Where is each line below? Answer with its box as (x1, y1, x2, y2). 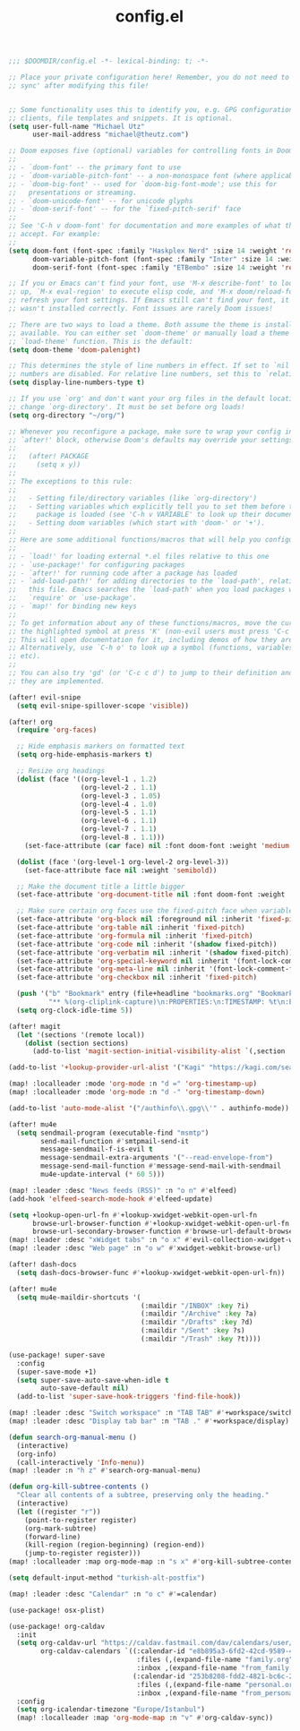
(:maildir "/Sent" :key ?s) (141, 1326, 245, 1335)
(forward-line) (24, 1532, 81, 1541)
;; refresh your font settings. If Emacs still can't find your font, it (8, 296, 290, 305)
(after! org (8, 717, 53, 726)
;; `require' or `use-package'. (8, 594, 138, 603)
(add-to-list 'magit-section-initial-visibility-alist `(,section (31, 1047, 286, 1056)
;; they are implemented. (8, 676, 105, 686)
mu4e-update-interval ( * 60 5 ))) (40, 1170, 166, 1179)
